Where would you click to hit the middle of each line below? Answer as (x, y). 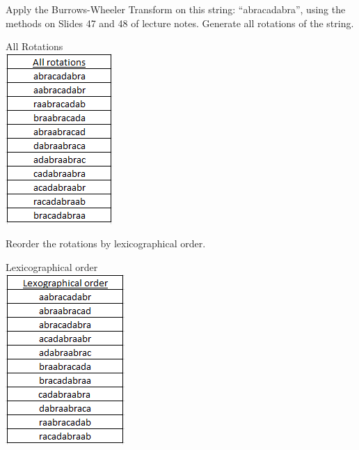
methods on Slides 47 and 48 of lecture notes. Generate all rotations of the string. (180, 23)
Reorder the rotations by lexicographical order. (106, 243)
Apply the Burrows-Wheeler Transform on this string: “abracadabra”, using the (176, 9)
